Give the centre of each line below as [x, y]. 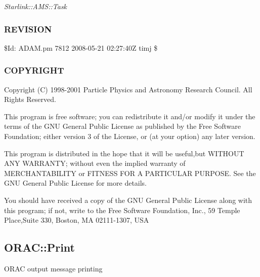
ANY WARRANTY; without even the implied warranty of [95, 163]
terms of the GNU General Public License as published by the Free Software [122, 126]
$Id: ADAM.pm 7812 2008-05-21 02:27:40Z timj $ [81, 47]
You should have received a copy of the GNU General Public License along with [128, 200]
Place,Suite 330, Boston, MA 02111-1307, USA [77, 220]
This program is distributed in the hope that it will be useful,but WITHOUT [124, 153]
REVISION [28, 29]
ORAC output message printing [53, 268]
